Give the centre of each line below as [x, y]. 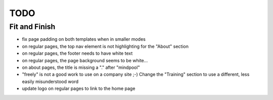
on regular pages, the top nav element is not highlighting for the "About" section [105, 46]
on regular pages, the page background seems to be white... [85, 60]
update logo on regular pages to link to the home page [79, 88]
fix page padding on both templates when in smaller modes [84, 39]
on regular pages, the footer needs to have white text [77, 53]
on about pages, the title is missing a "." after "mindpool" [81, 67]
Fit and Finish [32, 27]
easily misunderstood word [50, 81]
